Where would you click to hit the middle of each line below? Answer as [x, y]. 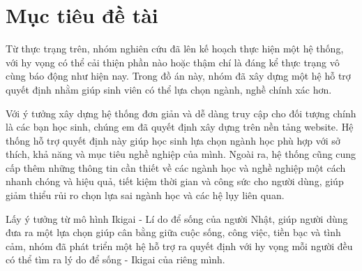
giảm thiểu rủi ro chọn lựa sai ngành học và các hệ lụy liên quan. [145, 195]
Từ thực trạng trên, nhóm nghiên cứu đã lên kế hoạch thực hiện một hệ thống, [175, 49]
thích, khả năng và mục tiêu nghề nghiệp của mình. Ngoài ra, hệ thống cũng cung [181, 154]
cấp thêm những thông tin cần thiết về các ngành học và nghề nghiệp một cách [176, 167]
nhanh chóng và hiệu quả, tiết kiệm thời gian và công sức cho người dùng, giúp [175, 181]
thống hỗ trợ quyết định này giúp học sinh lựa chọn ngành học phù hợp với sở [173, 140]
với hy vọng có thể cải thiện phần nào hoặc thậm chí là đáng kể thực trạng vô [173, 62]
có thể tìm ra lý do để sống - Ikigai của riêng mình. [115, 259]
